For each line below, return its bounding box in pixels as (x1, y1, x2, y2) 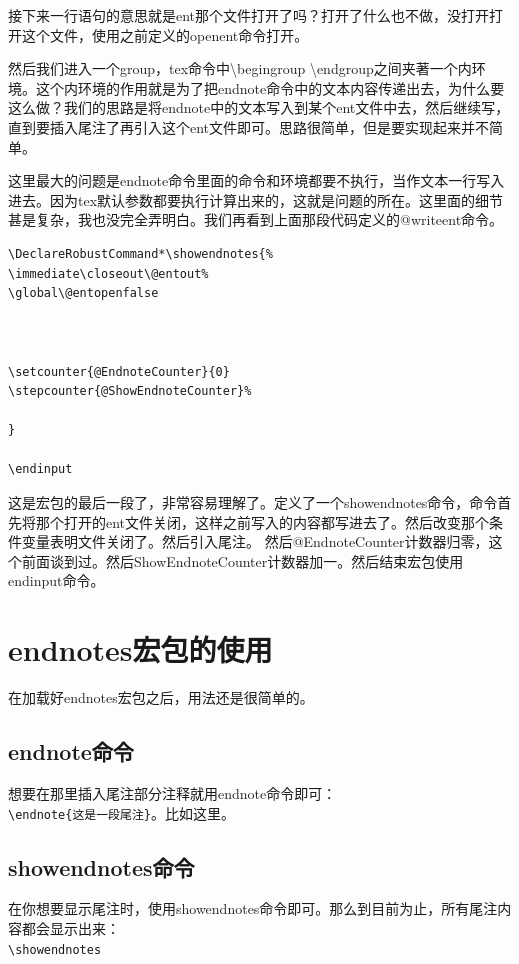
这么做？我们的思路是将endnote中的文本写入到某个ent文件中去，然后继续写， (8, 97, 510, 118)
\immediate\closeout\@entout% (8, 266, 209, 281)
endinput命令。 (8, 570, 105, 591)
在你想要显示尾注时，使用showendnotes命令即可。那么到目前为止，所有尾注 (8, 898, 498, 919)
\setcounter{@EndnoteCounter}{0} (8, 364, 230, 379)
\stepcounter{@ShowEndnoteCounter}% (8, 384, 252, 399)
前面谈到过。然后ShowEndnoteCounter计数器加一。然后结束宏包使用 (21, 550, 464, 571)
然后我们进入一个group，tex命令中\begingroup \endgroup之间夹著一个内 (8, 58, 472, 79)
